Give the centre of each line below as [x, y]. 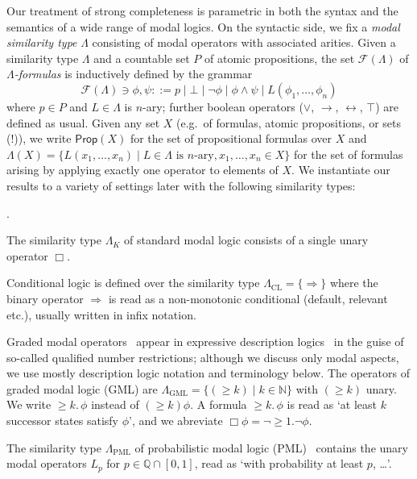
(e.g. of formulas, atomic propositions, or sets [289, 122]
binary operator [45, 298]
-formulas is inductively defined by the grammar [133, 74]
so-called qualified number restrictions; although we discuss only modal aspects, [203, 357]
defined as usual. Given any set [83, 122]
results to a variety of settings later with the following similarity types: [181, 185]
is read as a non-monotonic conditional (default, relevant [248, 298]
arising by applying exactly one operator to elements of [142, 170]
